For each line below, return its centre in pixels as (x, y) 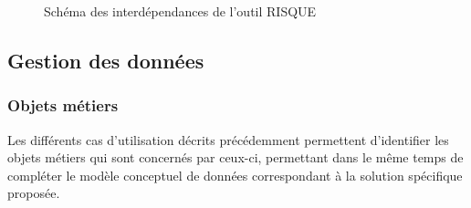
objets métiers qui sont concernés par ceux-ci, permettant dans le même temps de (235, 157)
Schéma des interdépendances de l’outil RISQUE (180, 11)
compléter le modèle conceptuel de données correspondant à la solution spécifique (235, 175)
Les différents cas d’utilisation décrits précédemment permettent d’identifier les (228, 139)
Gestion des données (106, 60)
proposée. (34, 193)
